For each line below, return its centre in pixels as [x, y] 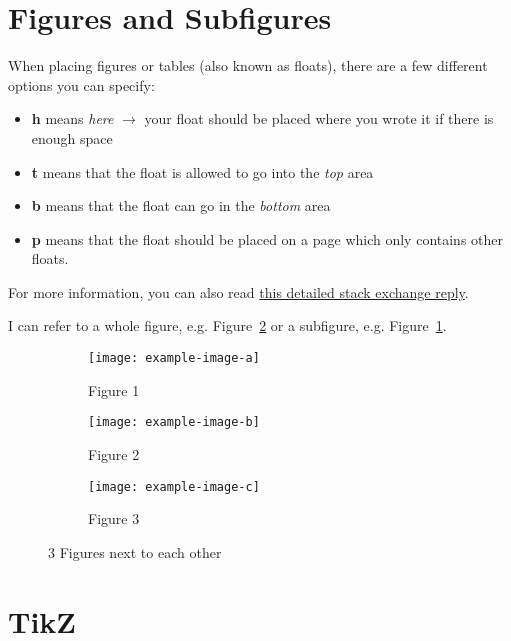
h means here [72, 118]
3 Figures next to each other [135, 551]
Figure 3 [114, 518]
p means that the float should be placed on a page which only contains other [267, 238]
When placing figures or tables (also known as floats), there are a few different [248, 65]
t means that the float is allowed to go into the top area [202, 171]
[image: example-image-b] [174, 422]
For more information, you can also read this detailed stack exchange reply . [238, 291]
